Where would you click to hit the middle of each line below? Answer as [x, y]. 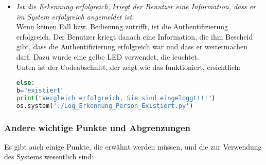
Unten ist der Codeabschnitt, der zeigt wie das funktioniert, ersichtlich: [128, 67]
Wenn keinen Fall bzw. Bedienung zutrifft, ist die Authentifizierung [122, 26]
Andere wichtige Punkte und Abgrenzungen [97, 127]
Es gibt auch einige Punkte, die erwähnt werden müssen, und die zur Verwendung [133, 146]
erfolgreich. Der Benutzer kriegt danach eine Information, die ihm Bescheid [135, 36]
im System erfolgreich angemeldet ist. [75, 16]
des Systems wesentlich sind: [49, 157]
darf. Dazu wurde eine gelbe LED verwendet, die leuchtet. [108, 56]
